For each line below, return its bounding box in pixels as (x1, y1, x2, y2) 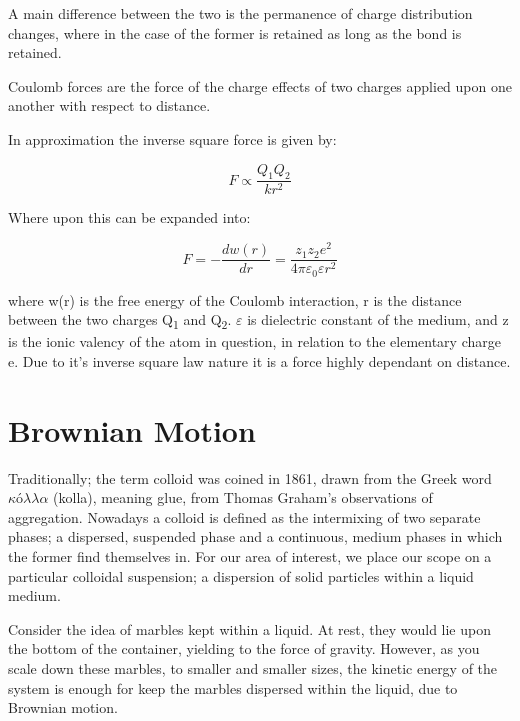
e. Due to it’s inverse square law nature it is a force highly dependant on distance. (8, 350, 511, 371)
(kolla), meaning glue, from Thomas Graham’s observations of (53, 487, 433, 508)
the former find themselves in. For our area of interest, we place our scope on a (8, 545, 492, 566)
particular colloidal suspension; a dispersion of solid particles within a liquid (8, 565, 474, 586)
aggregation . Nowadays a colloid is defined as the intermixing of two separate (8, 506, 481, 527)
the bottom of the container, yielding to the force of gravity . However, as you (8, 638, 480, 659)
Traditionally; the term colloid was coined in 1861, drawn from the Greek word (8, 467, 492, 488)
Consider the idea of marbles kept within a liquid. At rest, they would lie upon (8, 618, 491, 639)
